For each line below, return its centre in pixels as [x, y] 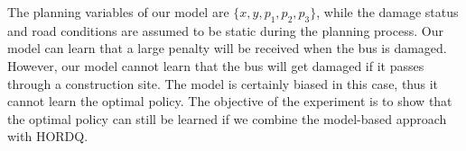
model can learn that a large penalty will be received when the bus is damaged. [227, 48]
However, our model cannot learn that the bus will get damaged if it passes [216, 65]
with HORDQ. [48, 136]
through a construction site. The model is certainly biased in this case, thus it [223, 83]
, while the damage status [387, 12]
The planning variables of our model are [118, 12]
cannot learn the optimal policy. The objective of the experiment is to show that [230, 101]
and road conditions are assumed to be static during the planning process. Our [225, 30]
